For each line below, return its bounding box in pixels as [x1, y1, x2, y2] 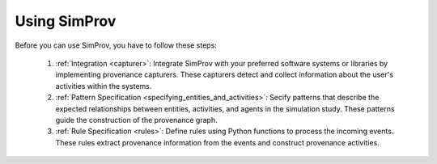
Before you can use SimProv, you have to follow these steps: [15, 40, 218, 50]
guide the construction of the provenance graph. [55, 115, 218, 124]
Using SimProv [15, 12, 117, 30]
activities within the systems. [55, 81, 152, 90]
